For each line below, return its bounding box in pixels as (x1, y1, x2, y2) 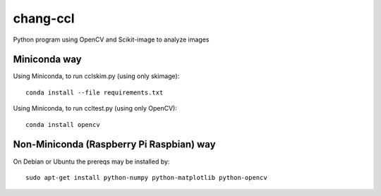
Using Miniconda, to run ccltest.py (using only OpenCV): (13, 104, 178, 113)
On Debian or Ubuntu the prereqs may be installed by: (13, 157, 170, 166)
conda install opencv (25, 121, 100, 128)
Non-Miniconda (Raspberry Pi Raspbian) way (13, 138, 216, 151)
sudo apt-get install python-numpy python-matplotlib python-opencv (25, 173, 267, 181)
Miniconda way (13, 54, 83, 66)
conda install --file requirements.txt (25, 88, 164, 97)
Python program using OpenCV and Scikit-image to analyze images (13, 35, 210, 44)
